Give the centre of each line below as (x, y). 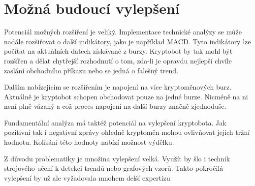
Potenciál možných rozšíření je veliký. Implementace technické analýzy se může (123, 32)
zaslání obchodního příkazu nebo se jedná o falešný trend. (91, 70)
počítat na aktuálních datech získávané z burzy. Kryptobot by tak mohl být (118, 51)
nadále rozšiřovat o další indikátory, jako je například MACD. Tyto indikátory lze (127, 41)
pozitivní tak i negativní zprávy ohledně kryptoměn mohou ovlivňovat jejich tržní (127, 132)
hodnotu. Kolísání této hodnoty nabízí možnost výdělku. (89, 142)
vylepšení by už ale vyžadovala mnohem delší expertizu (87, 177)
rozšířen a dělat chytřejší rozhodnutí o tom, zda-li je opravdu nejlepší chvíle (118, 60)
